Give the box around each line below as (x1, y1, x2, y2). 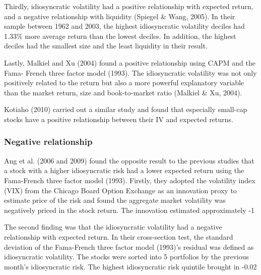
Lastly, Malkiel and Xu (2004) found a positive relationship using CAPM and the (4, 57, 255, 68)
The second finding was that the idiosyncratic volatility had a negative (4, 222, 222, 232)
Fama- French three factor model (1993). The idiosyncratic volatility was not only (4, 67, 257, 78)
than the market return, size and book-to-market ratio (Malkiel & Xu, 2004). (4, 87, 242, 97)
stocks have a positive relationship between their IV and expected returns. (4, 114, 233, 124)
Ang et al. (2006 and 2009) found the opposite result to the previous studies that (4, 155, 254, 166)
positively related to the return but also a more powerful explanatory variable (4, 77, 244, 88)
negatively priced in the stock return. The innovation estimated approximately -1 (4, 204, 254, 215)
